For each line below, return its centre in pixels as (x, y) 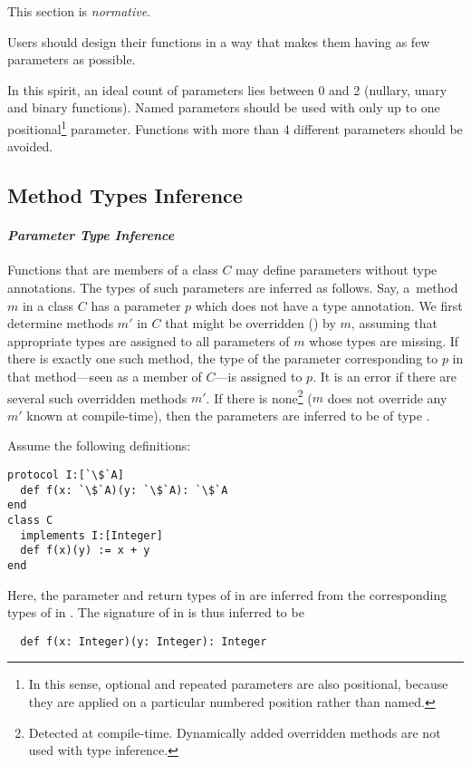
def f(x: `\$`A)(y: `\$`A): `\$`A (124, 490)
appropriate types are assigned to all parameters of (149, 340)
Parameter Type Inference (91, 235)
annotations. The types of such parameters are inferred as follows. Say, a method (233, 287)
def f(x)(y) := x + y (85, 551)
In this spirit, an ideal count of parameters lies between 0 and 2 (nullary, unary (227, 89)
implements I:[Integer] (91, 535)
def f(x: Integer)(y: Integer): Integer (144, 641)
